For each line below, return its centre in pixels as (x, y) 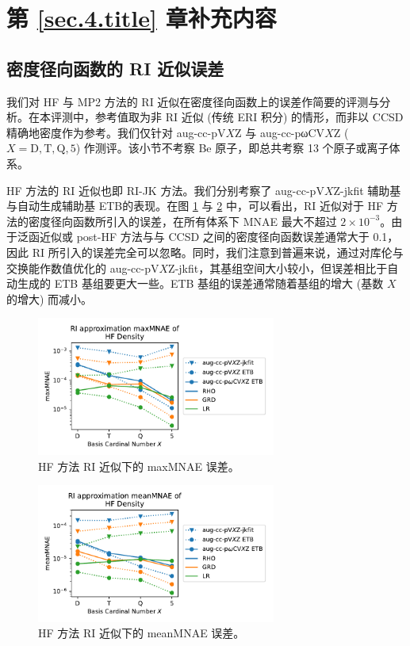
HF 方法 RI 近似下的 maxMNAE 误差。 (139, 466)
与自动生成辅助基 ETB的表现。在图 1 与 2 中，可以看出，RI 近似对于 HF (195, 206)
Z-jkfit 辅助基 (367, 190)
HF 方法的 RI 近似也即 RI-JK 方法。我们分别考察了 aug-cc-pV (165, 190)
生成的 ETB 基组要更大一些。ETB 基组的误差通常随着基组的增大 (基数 (200, 283)
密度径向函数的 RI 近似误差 (115, 68)
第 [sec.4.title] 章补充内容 (142, 18)
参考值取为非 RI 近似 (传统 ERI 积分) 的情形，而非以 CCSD (249, 117)
